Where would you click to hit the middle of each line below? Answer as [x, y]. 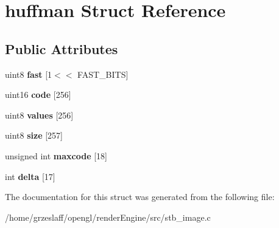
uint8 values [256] [39, 115]
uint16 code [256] [38, 95]
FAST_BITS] [103, 74]
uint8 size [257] [34, 135]
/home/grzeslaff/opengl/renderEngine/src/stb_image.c [108, 217]
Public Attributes [62, 48]
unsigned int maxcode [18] [56, 155]
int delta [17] [30, 176]
